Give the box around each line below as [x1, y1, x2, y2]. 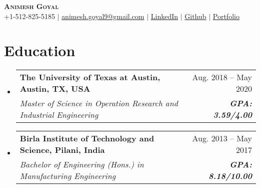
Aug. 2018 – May [192, 71, 252, 83]
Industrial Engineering [19, 109, 98, 121]
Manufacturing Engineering [19, 170, 116, 182]
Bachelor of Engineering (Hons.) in [19, 158, 144, 170]
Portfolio [212, 11, 239, 21]
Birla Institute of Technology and [19, 132, 154, 144]
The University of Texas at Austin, [19, 71, 160, 83]
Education [4, 40, 75, 61]
